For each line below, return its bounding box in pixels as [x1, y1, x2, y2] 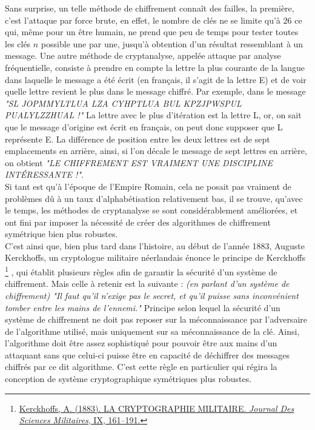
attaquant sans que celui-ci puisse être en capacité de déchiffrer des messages [5, 348, 290, 361]
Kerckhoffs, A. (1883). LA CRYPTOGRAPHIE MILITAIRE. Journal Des [19, 401, 294, 414]
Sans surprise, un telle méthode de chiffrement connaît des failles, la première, [5, 2, 294, 14]
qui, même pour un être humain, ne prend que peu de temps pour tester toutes [5, 25, 299, 38]
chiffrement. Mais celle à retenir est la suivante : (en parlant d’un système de [5, 277, 290, 290]
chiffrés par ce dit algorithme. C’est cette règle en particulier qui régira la [5, 360, 277, 373]
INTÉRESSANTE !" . [5, 168, 84, 181]
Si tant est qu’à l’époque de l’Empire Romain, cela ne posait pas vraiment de [5, 180, 291, 192]
